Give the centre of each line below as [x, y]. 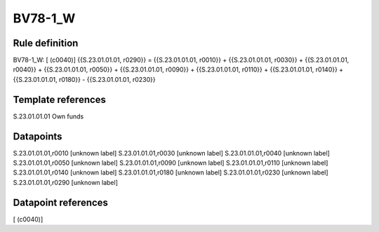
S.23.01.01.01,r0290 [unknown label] [66, 182]
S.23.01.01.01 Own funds [48, 116]
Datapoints [38, 136]
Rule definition [46, 43]
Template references [60, 99]
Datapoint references [61, 202]
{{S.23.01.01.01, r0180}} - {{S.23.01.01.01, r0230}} [84, 79]
